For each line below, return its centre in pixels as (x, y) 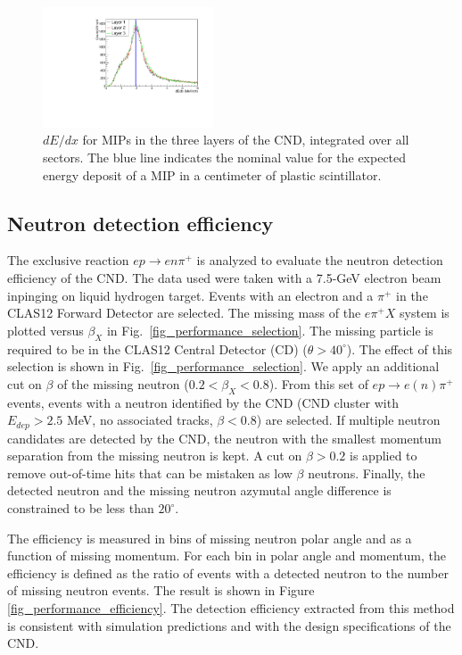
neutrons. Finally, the (367, 473)
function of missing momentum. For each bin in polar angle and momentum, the (227, 556)
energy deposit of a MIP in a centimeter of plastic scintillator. (212, 174)
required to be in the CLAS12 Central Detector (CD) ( (157, 348)
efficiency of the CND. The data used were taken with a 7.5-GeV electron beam (224, 278)
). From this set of (318, 383)
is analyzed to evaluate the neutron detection (320, 260)
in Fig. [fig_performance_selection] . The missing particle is (270, 330)
